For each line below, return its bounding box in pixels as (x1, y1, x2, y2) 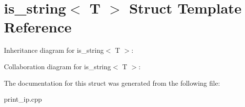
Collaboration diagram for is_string (4, 61, 111, 71)
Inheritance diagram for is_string (4, 45, 104, 55)
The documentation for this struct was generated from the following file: (4, 77, 220, 88)
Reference (4, 17, 72, 37)
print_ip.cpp (4, 94, 42, 104)
